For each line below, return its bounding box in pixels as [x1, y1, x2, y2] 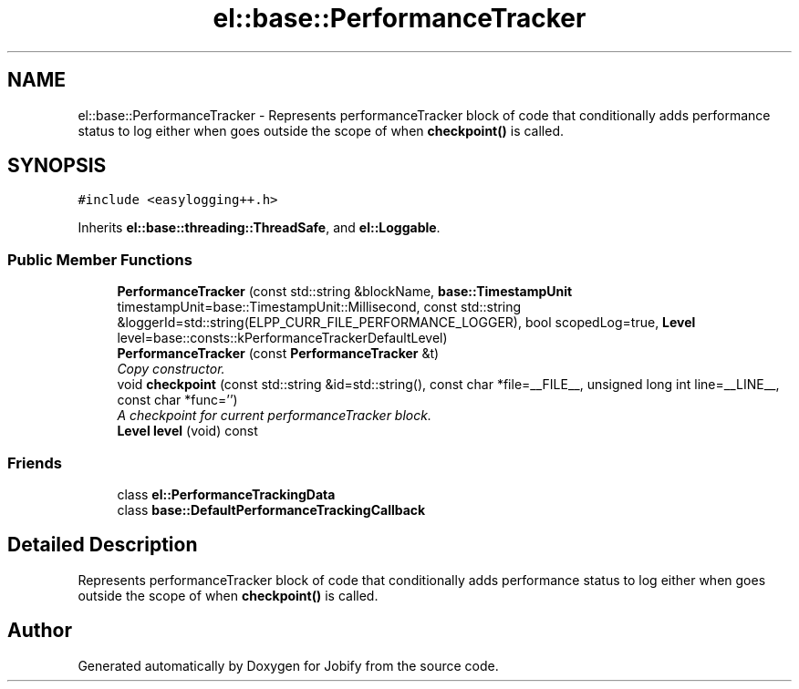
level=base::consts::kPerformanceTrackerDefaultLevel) [117, 330, 448, 346]
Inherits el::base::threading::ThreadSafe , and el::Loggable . [78, 220, 441, 236]
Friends [7, 453, 62, 472]
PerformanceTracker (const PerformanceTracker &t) [117, 345, 440, 362]
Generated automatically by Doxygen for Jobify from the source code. [78, 657, 499, 674]
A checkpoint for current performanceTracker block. [117, 407, 431, 424]
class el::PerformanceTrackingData [117, 486, 336, 502]
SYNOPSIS [7, 154, 107, 178]
